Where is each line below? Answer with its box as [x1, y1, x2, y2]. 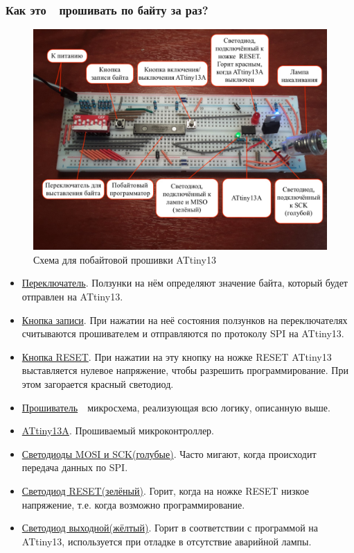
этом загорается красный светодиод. [21, 376, 174, 391]
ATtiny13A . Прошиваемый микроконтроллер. [21, 423, 215, 438]
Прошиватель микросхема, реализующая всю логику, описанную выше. [21, 400, 330, 414]
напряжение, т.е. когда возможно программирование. [21, 497, 245, 511]
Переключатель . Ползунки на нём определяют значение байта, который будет [21, 275, 348, 290]
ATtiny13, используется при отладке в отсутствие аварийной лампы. [21, 534, 312, 548]
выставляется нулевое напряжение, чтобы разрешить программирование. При [21, 363, 348, 377]
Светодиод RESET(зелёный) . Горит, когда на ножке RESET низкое [21, 483, 310, 497]
